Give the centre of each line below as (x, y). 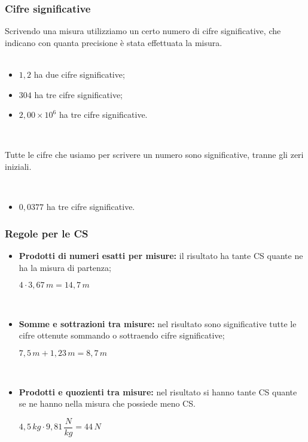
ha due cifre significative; (79, 74)
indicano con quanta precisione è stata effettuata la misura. (114, 42)
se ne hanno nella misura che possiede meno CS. (107, 403)
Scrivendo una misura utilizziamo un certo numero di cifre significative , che (143, 31)
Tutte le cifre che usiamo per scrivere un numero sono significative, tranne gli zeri (154, 155)
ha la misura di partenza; (65, 267)
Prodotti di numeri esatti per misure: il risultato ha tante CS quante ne (161, 255)
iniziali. (18, 166)
